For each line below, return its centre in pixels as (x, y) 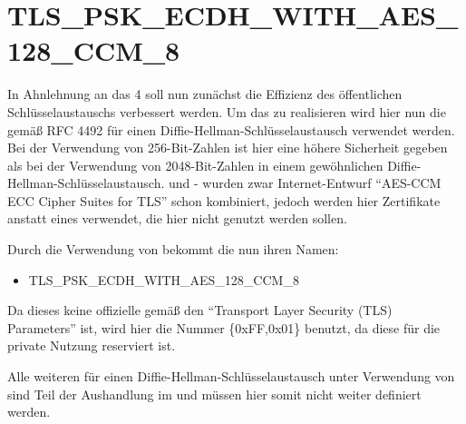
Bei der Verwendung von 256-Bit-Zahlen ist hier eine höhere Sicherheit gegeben (228, 148)
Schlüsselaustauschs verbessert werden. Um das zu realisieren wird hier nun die (227, 111)
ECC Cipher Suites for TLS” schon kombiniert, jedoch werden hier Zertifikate (224, 200)
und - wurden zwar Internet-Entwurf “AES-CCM (305, 183)
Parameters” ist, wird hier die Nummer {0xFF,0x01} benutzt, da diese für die (224, 327)
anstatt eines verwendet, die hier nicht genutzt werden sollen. (177, 218)
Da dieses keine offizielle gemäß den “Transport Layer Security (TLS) (200, 310)
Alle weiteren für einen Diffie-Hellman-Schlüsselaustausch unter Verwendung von (231, 376)
